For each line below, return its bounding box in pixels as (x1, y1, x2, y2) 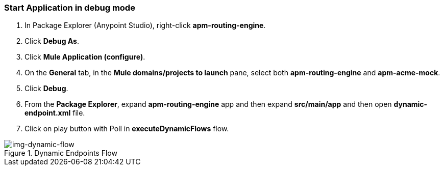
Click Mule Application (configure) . (24, 52, 145, 62)
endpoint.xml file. (24, 108, 85, 118)
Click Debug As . (24, 37, 79, 46)
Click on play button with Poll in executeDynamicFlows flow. (24, 124, 229, 133)
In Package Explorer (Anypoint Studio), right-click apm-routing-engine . (24, 21, 266, 30)
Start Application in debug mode (4, 3, 135, 13)
